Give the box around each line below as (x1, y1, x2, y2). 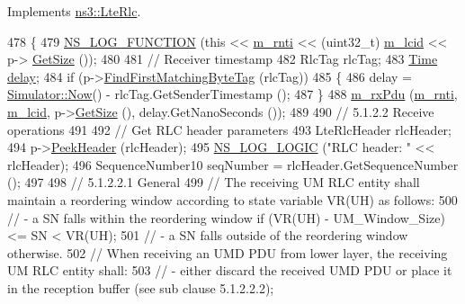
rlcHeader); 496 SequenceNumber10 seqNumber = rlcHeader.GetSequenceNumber (7, 155, 459, 174)
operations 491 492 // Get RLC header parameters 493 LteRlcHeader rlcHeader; (7, 120, 452, 139)
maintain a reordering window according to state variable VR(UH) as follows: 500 (7, 190, 458, 209)
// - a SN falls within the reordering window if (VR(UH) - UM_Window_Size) (7, 208, 445, 227)
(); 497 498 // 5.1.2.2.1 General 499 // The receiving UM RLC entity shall (7, 173, 420, 192)
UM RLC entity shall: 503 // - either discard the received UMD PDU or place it (7, 261, 452, 280)
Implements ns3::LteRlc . (7, 2, 141, 20)
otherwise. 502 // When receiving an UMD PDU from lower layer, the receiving (7, 243, 448, 262)
